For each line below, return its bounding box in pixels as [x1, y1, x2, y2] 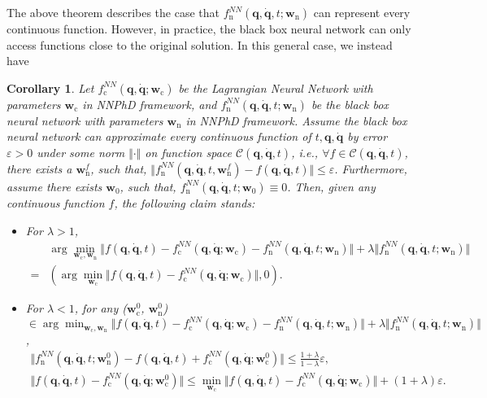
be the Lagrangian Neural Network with [178, 79, 373, 96]
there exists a [7, 160, 72, 177]
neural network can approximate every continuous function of [7, 128, 311, 145]
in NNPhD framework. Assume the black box [185, 112, 407, 129]
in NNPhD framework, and [82, 95, 217, 112]
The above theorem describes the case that [7, 4, 220, 20]
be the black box [311, 95, 389, 112]
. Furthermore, [334, 160, 407, 177]
